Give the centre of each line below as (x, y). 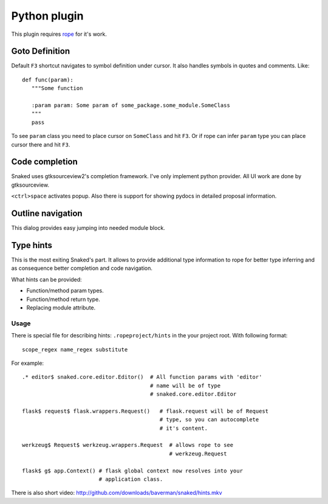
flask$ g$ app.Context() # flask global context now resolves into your (132, 471)
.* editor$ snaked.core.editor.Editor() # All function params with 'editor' (142, 377)
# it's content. (183, 428)
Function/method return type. (63, 299)
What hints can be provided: (46, 279)
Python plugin (47, 16)
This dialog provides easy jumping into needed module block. (88, 228)
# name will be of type (185, 385)
